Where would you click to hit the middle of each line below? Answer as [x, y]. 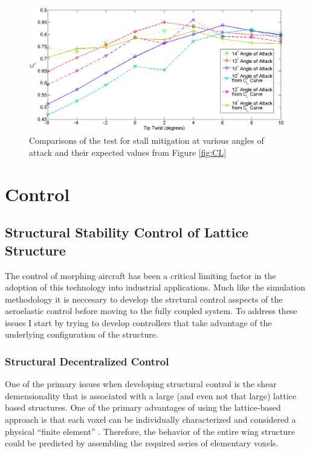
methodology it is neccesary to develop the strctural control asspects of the [144, 299]
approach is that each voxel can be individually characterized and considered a [150, 419]
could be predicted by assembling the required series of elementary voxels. [142, 443]
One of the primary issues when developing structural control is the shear [141, 384]
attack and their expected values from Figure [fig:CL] [128, 152]
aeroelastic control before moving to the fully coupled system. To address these [151, 311]
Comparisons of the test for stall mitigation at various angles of [147, 140]
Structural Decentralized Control [87, 361]
